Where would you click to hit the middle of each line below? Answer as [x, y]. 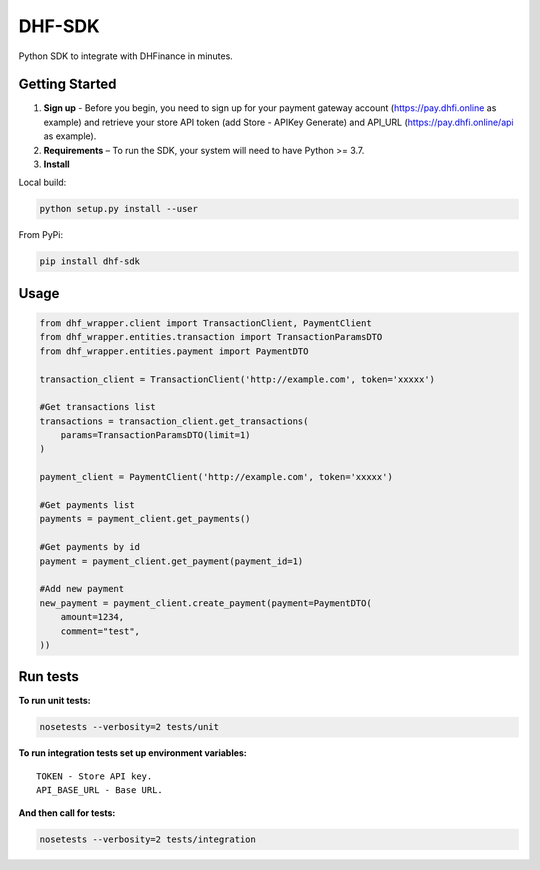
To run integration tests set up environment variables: [132, 753]
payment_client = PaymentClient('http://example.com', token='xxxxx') [216, 477]
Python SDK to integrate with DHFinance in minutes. [126, 56]
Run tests [48, 676]
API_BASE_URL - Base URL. [100, 790]
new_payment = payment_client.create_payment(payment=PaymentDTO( [205, 603]
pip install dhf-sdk [89, 261]
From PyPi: [41, 235]
